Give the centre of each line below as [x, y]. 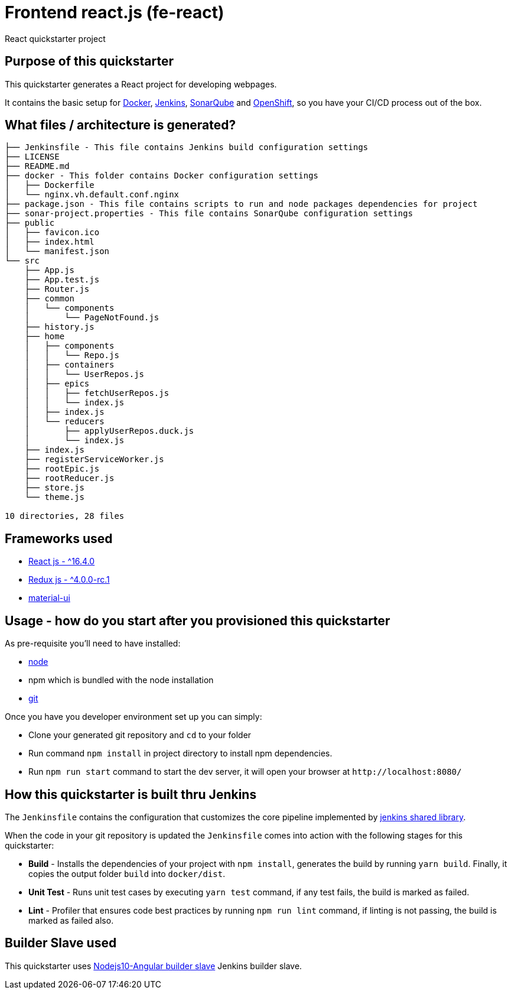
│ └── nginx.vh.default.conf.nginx [92, 195]
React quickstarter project [55, 38]
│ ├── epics [57, 384]
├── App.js [50, 270]
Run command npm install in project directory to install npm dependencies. [180, 753]
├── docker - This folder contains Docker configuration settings [162, 176]
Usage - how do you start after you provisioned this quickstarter [198, 621]
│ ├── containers [69, 365]
